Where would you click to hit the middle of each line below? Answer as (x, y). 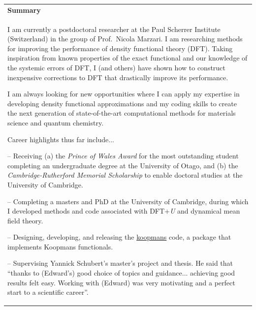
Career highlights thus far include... (61, 139)
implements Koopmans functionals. (60, 246)
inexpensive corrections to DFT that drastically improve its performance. (118, 77)
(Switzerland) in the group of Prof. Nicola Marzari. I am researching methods (125, 39)
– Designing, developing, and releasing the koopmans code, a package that (119, 237)
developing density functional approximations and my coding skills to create (122, 103)
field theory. (25, 220)
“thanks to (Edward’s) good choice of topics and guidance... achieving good (121, 273)
